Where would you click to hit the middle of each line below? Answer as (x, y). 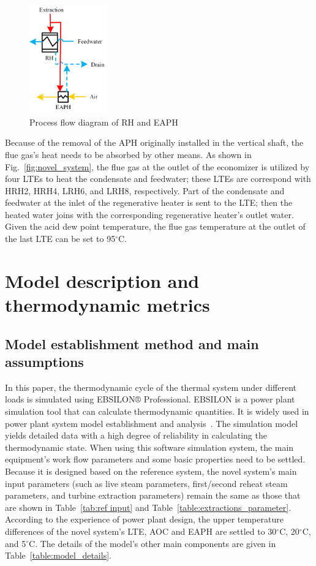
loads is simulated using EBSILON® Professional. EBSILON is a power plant (150, 399)
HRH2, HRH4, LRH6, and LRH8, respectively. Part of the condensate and (145, 190)
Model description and (102, 280)
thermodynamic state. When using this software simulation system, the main (149, 447)
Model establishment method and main (132, 343)
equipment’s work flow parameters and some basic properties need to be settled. (155, 459)
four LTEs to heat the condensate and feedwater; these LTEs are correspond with (158, 179)
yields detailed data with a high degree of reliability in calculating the (136, 435)
